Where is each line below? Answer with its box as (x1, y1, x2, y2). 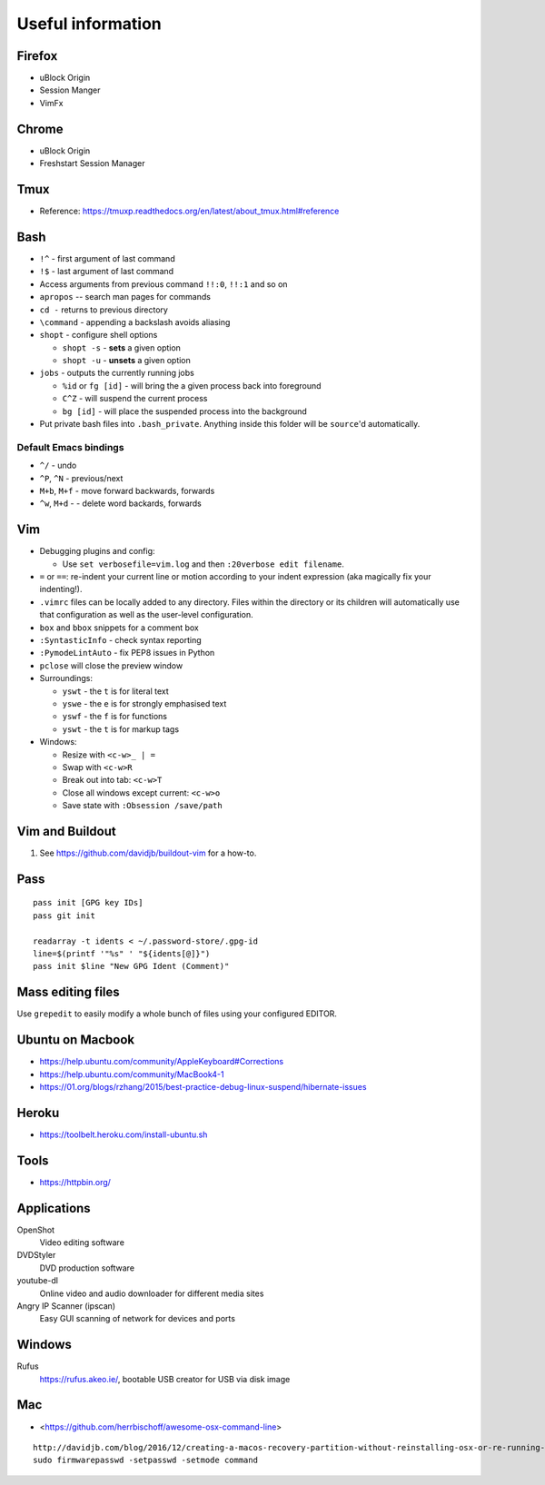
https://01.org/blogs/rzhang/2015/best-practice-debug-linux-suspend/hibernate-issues (39, 1081, 367, 1092)
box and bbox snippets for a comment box (39, 622, 200, 633)
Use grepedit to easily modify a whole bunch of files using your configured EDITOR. (16, 1008, 338, 1019)
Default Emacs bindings (16, 441, 124, 453)
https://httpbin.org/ (39, 1176, 111, 1187)
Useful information (16, 14, 163, 34)
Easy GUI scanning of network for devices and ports (39, 1313, 236, 1324)
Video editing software (39, 1237, 124, 1248)
